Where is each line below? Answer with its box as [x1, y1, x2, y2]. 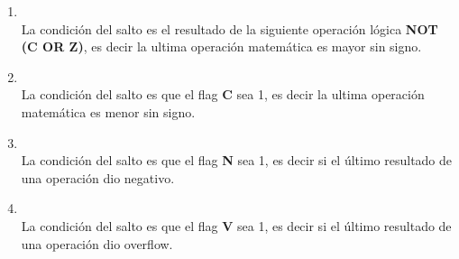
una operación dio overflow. [21, 234, 173, 253]
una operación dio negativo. [21, 168, 175, 187]
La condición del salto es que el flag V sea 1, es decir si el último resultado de [21, 216, 452, 235]
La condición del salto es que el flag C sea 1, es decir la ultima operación [21, 85, 425, 104]
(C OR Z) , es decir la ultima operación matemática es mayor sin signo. [21, 37, 422, 56]
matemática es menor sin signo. [21, 102, 196, 121]
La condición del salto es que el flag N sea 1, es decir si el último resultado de [21, 151, 453, 170]
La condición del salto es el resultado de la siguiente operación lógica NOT [21, 19, 438, 38]
